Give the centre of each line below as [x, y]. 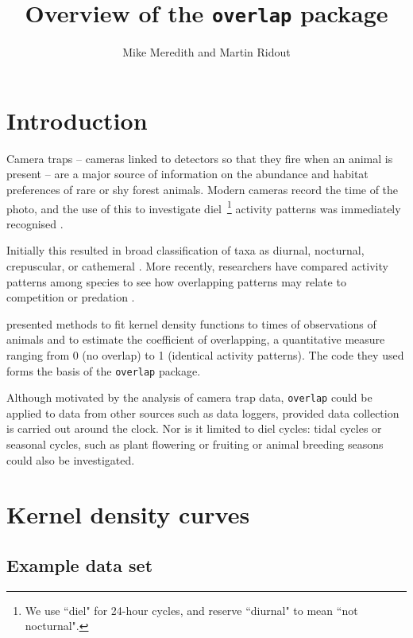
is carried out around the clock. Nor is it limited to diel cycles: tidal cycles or [194, 428]
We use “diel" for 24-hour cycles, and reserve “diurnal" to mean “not [191, 610]
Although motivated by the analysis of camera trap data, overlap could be [189, 397]
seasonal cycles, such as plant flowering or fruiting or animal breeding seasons [195, 444]
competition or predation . [71, 297]
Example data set [80, 565]
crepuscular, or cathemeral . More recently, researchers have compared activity [197, 266]
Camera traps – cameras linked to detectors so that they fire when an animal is [200, 158]
